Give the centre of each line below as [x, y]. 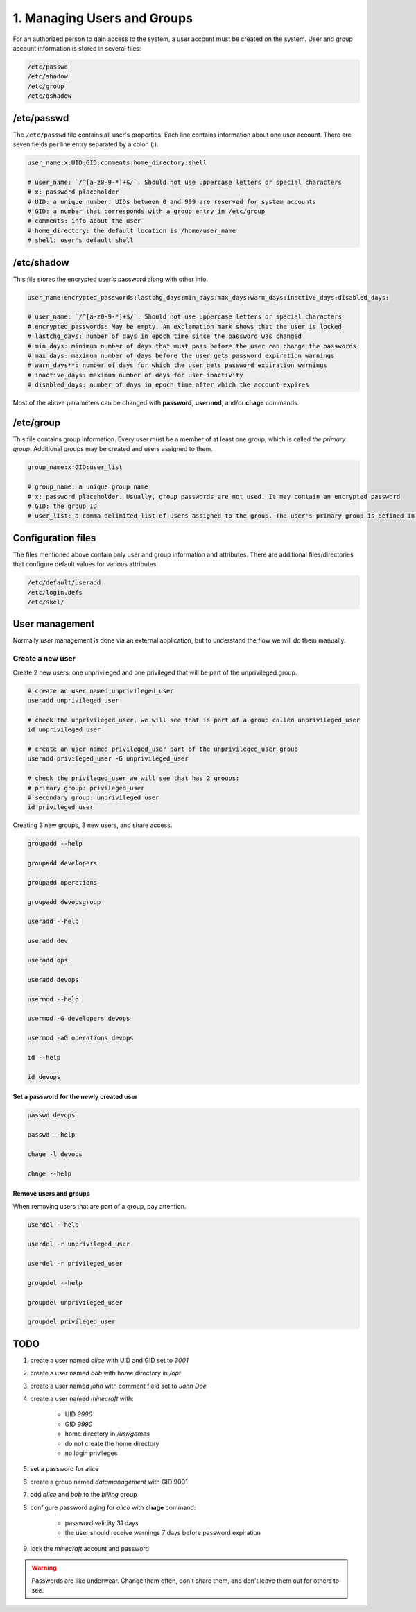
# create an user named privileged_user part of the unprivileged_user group [163, 749]
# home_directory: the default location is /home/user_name [132, 230]
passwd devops [51, 1115]
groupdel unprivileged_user [75, 1302]
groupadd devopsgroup [64, 902]
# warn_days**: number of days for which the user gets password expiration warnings [177, 365]
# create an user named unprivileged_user [101, 691]
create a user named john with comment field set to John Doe [119, 1386]
